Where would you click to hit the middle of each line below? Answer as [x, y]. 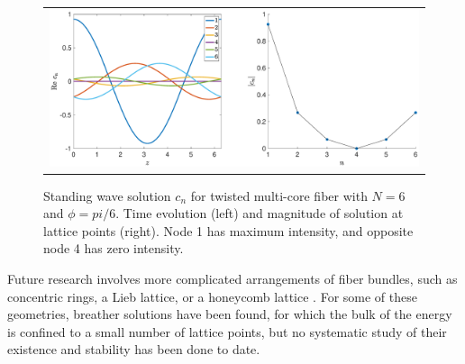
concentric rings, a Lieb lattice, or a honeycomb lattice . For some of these [212, 296]
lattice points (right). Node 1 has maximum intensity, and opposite [228, 230]
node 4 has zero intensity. [114, 248]
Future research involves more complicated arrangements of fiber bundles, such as [232, 278]
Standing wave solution [107, 195]
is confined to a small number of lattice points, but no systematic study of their [227, 331]
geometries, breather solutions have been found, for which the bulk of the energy [230, 314]
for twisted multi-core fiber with [279, 195]
